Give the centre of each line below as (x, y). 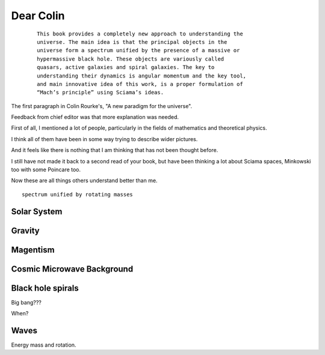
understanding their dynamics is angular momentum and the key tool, (142, 76)
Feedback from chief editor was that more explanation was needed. (95, 117)
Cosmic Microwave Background (72, 269)
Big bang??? (26, 302)
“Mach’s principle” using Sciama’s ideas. (101, 93)
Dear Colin (38, 16)
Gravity (25, 230)
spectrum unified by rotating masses (78, 194)
